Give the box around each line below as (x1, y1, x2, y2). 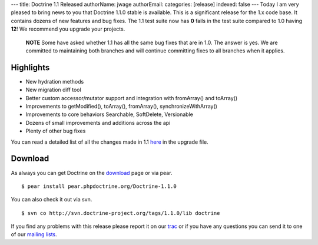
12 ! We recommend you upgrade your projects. (11, 25, 125, 32)
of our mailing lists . (11, 231, 57, 238)
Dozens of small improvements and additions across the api (25, 119, 171, 126)
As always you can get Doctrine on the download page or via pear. (11, 169, 173, 176)
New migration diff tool (25, 86, 82, 94)
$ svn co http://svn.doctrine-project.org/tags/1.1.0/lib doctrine (21, 210, 220, 216)
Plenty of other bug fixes (25, 127, 86, 135)
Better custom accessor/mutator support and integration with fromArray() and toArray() (25, 94, 238, 101)
